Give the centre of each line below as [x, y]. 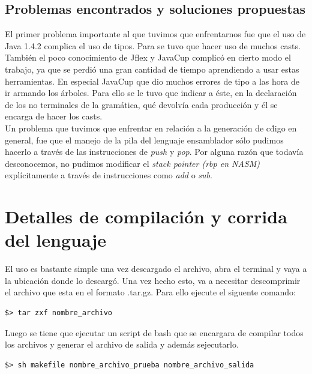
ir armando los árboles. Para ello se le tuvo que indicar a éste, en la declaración [151, 93]
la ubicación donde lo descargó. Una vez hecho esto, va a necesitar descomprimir [153, 280]
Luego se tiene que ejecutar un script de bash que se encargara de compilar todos [154, 332]
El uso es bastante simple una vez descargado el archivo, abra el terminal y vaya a [156, 269]
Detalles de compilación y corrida [146, 216]
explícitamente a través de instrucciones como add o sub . [109, 175]
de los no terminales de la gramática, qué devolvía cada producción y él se [141, 104]
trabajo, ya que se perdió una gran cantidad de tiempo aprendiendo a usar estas [152, 69]
